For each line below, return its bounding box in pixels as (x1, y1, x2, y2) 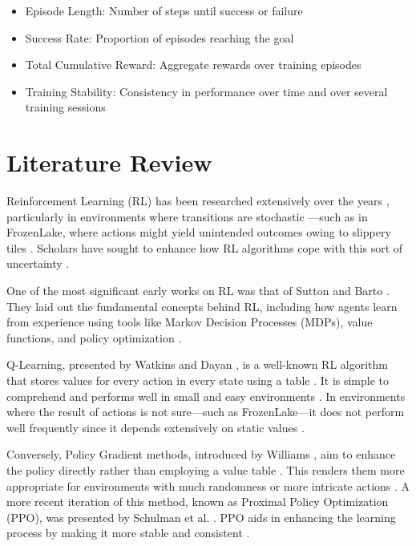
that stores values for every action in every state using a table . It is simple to (6, 372, 390, 389)
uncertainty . (6, 255, 70, 272)
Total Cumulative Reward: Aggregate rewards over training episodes (25, 56, 361, 73)
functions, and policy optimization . (6, 329, 182, 346)
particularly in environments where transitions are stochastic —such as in (6, 208, 368, 224)
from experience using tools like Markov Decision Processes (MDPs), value (6, 313, 373, 330)
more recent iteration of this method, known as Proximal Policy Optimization (6, 493, 389, 510)
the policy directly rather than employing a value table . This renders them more (6, 462, 405, 478)
